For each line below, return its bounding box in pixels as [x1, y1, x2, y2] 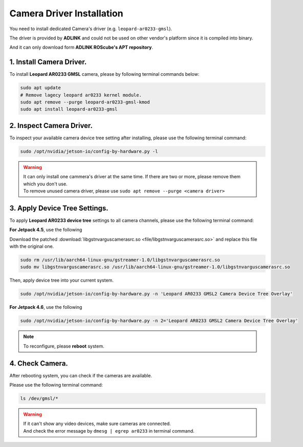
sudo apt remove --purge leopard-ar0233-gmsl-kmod [20, 99, 150, 105]
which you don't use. [23, 181, 68, 187]
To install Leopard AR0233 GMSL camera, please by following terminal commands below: [9, 71, 200, 77]
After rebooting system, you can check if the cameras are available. [9, 372, 152, 378]
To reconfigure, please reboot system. [23, 343, 104, 349]
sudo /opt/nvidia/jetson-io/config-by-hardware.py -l [20, 148, 158, 154]
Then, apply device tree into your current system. [9, 277, 114, 284]
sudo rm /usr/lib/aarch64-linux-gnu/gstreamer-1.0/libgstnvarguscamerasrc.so [20, 257, 220, 263]
